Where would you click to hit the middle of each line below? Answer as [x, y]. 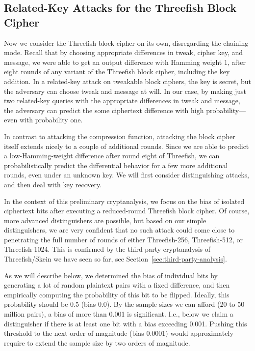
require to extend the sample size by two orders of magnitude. [97, 342]
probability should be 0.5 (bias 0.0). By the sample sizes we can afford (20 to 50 [124, 304]
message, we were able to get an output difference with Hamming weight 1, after [125, 62]
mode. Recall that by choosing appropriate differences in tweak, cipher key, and [124, 52]
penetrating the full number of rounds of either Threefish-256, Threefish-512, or [124, 239]
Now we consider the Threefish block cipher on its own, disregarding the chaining [126, 43]
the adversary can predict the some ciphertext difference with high [104, 110]
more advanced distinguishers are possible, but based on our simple [105, 220]
